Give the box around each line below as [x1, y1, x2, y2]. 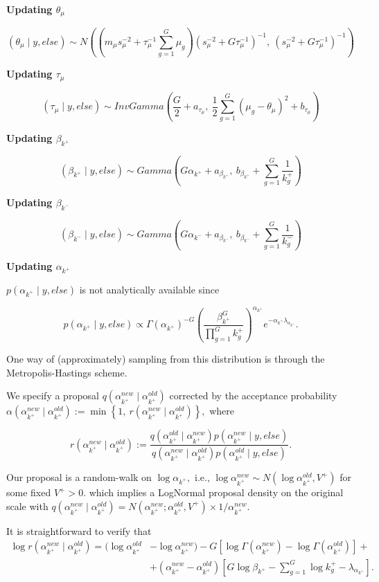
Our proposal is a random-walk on [6, 470, 152, 484]
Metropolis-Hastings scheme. [6, 365, 127, 379]
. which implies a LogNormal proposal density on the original [83, 485, 344, 500]
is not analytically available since [79, 282, 220, 297]
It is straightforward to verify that [6, 523, 152, 538]
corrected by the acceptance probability [169, 388, 337, 403]
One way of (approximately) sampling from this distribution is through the [6, 352, 325, 366]
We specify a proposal [6, 388, 99, 403]
